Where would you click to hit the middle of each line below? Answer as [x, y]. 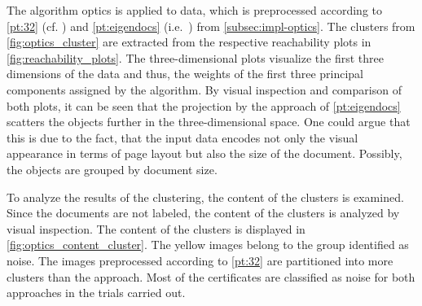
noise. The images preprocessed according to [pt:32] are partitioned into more [200, 260]
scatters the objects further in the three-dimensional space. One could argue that [209, 122]
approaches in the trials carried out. [96, 293]
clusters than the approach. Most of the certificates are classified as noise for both [211, 276]
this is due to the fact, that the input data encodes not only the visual [182, 137]
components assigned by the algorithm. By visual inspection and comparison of [204, 89]
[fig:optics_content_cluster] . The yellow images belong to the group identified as [208, 245]
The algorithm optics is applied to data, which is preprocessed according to [194, 10]
